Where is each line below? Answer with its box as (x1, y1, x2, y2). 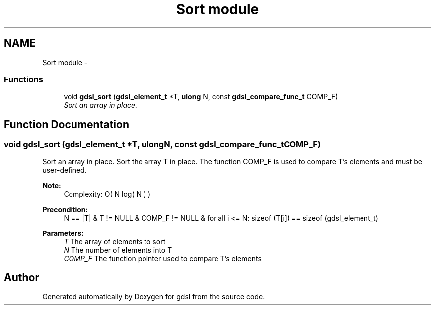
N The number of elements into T (64, 245, 172, 254)
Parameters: (42, 229, 84, 237)
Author (4, 271, 39, 284)
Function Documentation (4, 118, 129, 131)
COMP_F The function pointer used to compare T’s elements (64, 254, 262, 263)
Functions (4, 74, 43, 84)
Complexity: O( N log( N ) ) (64, 189, 151, 198)
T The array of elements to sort (64, 237, 166, 246)
